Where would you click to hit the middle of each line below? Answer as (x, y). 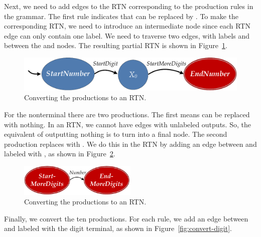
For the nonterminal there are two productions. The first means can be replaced (127, 114)
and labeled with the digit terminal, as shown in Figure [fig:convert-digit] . (118, 228)
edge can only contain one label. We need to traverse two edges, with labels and (127, 35)
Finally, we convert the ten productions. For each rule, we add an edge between (126, 218)
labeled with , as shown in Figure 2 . (60, 154)
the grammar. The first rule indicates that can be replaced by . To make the (121, 16)
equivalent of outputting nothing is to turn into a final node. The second (116, 134)
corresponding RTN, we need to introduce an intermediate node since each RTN (127, 26)
